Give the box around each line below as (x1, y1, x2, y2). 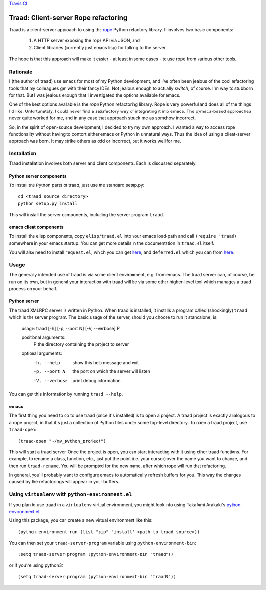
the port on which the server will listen (72, 369, 150, 374)
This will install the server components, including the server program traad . (9, 212, 165, 218)
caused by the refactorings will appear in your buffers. (9, 479, 120, 484)
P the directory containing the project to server (33, 341, 129, 347)
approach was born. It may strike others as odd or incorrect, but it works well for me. (9, 138, 182, 144)
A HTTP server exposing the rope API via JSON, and (33, 37, 140, 44)
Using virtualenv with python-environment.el (9, 491, 132, 498)
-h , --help (33, 360, 60, 365)
